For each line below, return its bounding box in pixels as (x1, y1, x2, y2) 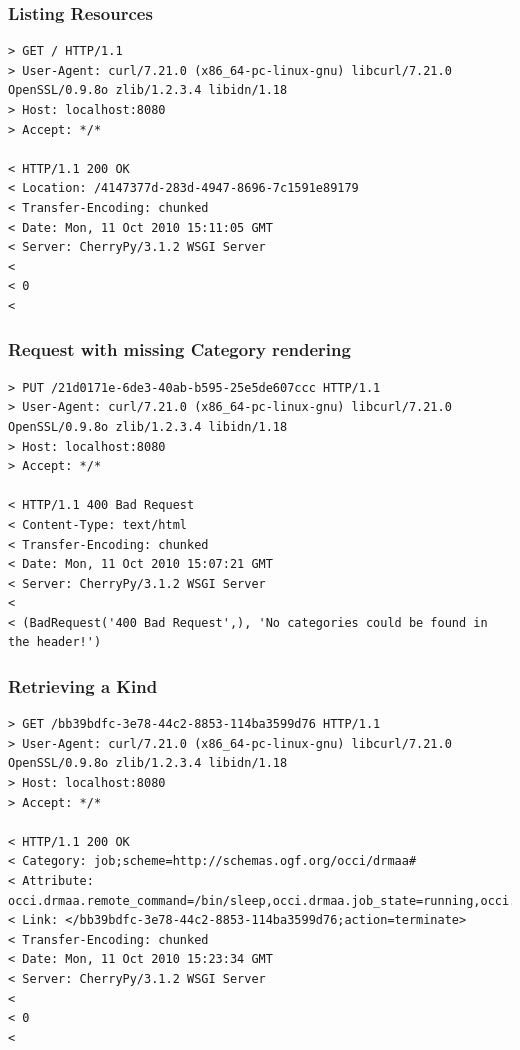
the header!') (8, 635, 102, 650)
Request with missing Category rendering (8, 337, 351, 362)
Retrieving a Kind (8, 673, 158, 698)
